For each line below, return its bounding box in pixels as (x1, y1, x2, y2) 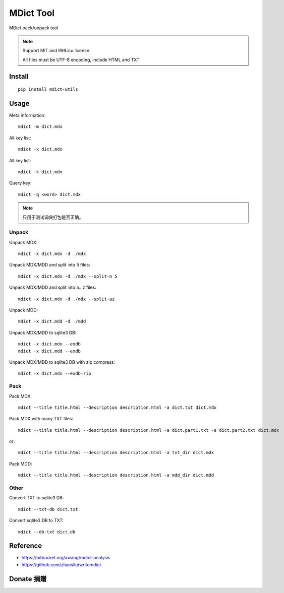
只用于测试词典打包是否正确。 (22, 214, 84, 220)
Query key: (9, 180, 32, 186)
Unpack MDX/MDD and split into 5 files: (9, 262, 90, 268)
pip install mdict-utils (18, 87, 78, 92)
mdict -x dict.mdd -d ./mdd (18, 319, 86, 325)
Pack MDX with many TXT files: (9, 416, 74, 422)
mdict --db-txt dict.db (18, 529, 76, 534)
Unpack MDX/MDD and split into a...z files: (9, 284, 97, 290)
